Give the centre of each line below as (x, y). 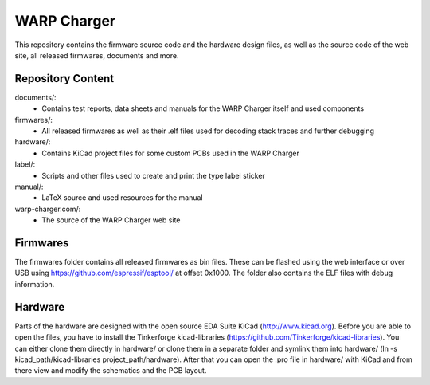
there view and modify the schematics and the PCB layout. (111, 371)
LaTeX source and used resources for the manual (122, 198)
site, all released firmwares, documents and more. (97, 55)
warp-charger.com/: (48, 209)
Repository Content (64, 79)
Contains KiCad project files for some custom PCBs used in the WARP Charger (171, 153)
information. (35, 284)
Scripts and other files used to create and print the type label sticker (154, 175)
